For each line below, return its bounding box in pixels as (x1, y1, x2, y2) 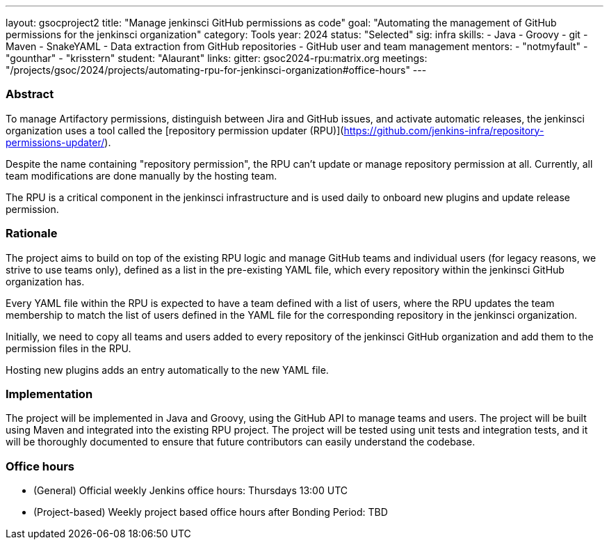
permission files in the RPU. (6, 342, 131, 354)
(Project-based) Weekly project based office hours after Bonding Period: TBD (33, 506, 388, 518)
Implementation (6, 386, 93, 401)
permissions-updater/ (6, 136, 105, 148)
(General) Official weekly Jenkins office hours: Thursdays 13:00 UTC (33, 484, 348, 496)
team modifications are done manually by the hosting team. (6, 169, 277, 182)
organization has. (6, 275, 85, 287)
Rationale (6, 226, 58, 241)
